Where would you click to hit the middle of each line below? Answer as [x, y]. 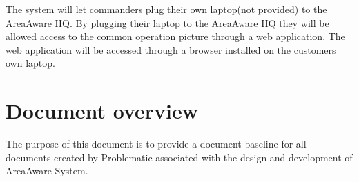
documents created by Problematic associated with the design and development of [179, 157]
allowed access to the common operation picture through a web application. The [175, 36]
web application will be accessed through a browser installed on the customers [171, 49]
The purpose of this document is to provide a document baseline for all [156, 144]
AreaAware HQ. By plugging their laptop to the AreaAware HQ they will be [167, 22]
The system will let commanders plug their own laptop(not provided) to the [166, 9]
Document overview [102, 111]
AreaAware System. [47, 171]
